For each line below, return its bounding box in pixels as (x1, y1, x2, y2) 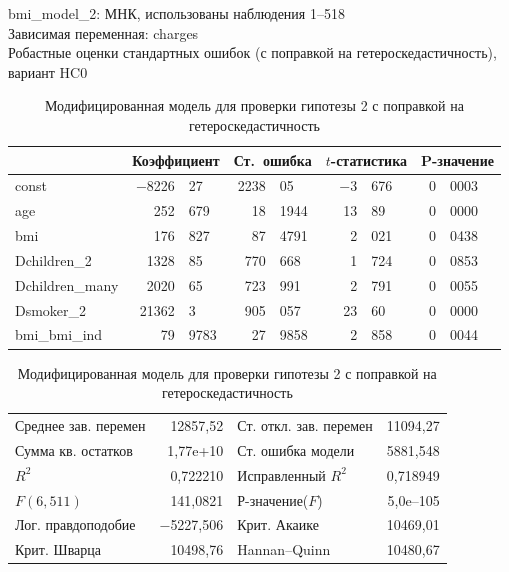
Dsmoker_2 (15, 299, 87, 320)
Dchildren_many (15, 274, 119, 295)
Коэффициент (132, 149, 220, 170)
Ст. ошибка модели (237, 439, 355, 460)
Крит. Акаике (237, 514, 319, 535)
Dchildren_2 (15, 249, 92, 270)
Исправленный (237, 464, 326, 485)
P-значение (420, 149, 494, 170)
